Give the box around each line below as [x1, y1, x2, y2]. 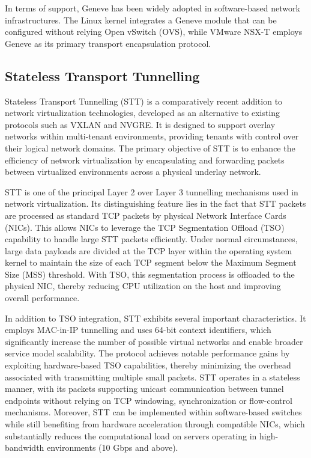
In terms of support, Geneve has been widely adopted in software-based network [5, 2, 300, 14]
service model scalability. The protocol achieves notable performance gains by [5, 347, 290, 359]
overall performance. [5, 292, 80, 304]
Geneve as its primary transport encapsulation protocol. [5, 37, 211, 49]
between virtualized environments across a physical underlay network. [5, 165, 261, 178]
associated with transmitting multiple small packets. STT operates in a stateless [5, 370, 300, 383]
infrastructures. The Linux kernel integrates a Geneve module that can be [5, 13, 277, 26]
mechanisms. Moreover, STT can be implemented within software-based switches [5, 406, 302, 418]
